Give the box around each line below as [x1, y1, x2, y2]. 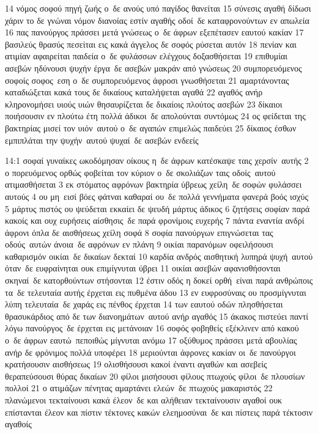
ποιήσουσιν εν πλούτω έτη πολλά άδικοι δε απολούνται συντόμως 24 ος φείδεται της [5, 109, 306, 122]
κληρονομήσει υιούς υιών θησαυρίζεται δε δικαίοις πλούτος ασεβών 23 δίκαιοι [5, 97, 283, 110]
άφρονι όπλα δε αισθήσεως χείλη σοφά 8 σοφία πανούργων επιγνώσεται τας [5, 226, 273, 238]
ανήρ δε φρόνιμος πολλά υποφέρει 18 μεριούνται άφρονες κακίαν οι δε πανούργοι [5, 345, 296, 358]
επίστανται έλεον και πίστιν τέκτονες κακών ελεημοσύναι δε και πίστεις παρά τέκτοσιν [5, 405, 313, 418]
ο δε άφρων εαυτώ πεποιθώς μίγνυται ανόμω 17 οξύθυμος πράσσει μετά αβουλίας [5, 334, 297, 347]
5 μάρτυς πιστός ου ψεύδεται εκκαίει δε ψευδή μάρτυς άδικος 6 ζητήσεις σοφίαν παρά [5, 202, 310, 215]
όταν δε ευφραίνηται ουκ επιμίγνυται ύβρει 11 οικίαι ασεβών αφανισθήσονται [5, 262, 281, 274]
